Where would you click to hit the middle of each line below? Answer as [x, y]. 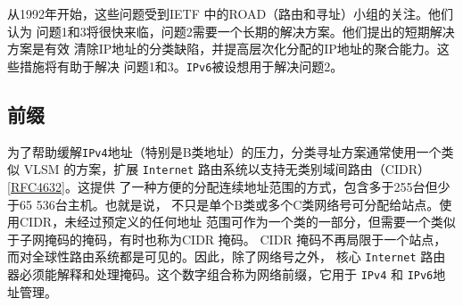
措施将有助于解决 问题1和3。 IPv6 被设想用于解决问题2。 [181, 66]
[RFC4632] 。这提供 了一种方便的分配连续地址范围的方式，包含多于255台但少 [229, 186]
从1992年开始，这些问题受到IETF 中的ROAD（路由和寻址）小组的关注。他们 [231, 13]
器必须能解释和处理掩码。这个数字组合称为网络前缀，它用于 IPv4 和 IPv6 [220, 273]
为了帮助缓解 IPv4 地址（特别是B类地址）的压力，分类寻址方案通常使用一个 [224, 151]
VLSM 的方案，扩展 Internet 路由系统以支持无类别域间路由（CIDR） [227, 169]
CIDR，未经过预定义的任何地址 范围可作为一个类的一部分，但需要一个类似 [237, 222]
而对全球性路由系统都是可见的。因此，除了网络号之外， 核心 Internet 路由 [227, 256]
